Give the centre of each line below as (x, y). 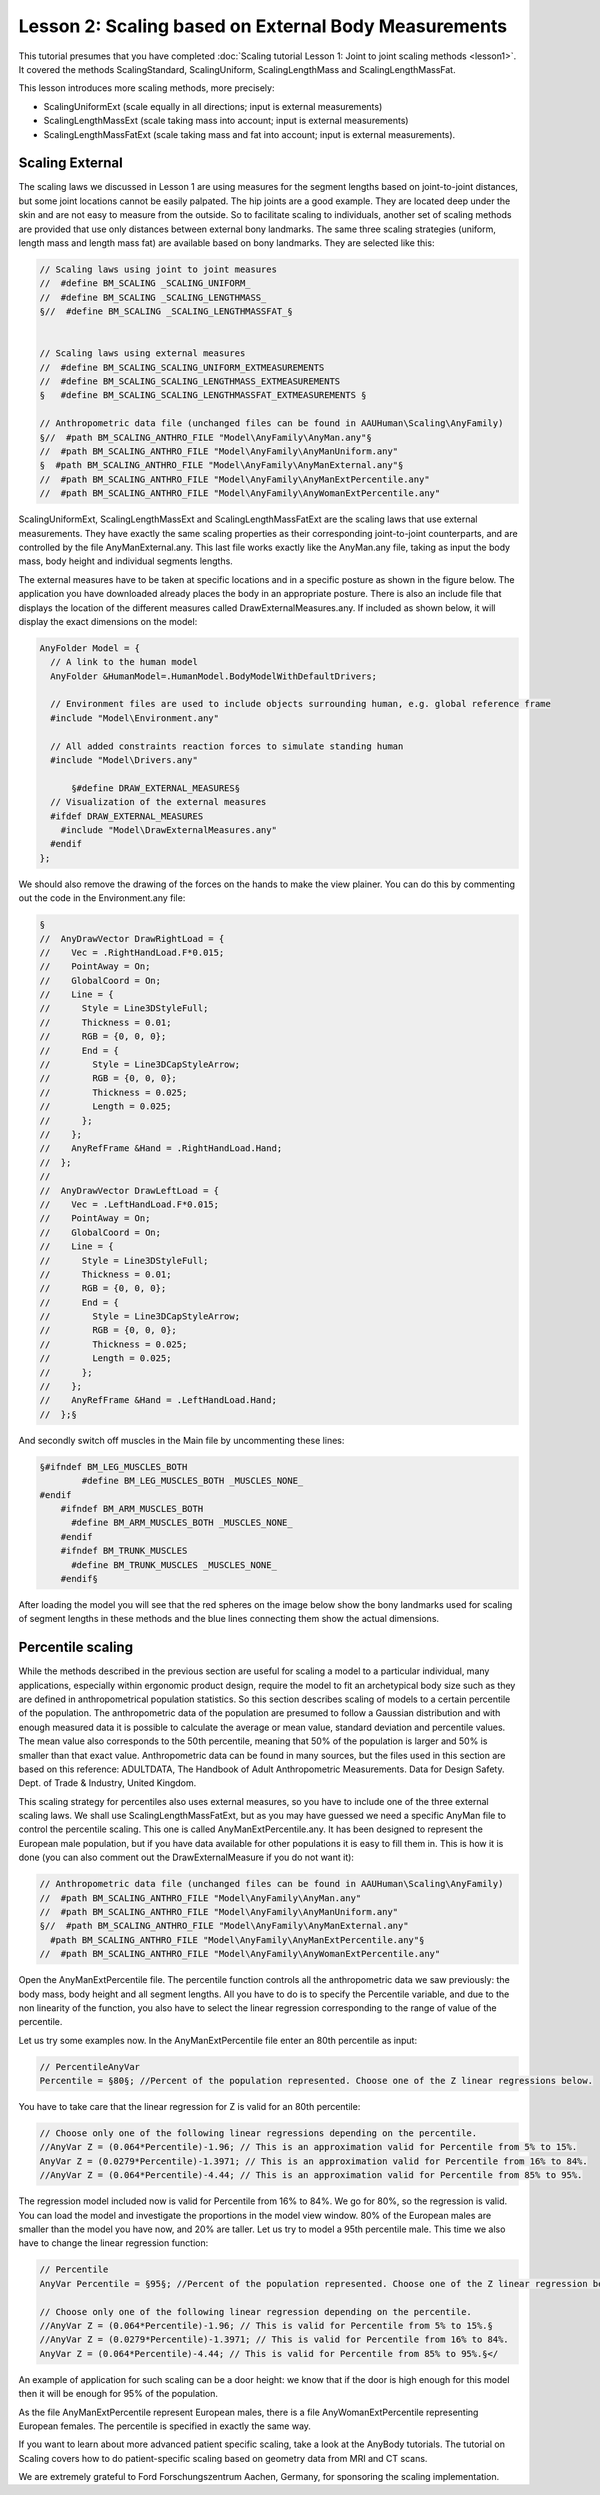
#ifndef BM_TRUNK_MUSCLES (124, 1551)
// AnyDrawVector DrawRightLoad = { (132, 938)
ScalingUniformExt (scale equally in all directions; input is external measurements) (213, 106)
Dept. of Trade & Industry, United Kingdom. (107, 1783)
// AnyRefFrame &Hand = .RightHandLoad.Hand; (161, 1148)
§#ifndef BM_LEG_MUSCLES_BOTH (113, 1466)
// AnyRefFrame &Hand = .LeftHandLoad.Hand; (158, 1400)
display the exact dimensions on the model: (108, 621)
